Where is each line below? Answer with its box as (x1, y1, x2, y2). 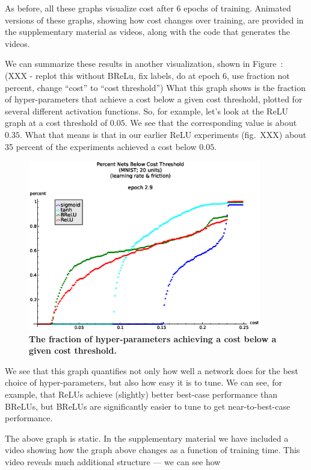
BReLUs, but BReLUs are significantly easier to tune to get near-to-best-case (5, 399, 291, 412)
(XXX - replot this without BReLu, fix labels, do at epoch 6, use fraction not (5, 69, 290, 81)
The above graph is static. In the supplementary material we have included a (5, 431, 289, 444)
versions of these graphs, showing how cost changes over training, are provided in (5, 13, 304, 26)
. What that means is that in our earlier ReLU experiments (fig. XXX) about (19, 128, 307, 140)
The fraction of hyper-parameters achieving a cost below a (29, 332, 277, 345)
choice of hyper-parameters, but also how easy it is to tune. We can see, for (5, 376, 282, 389)
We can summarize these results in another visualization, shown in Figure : (5, 57, 283, 70)
